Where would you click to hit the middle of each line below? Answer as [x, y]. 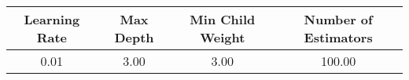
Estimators [338, 37]
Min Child [223, 19]
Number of [338, 19]
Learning [52, 19]
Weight [223, 37]
